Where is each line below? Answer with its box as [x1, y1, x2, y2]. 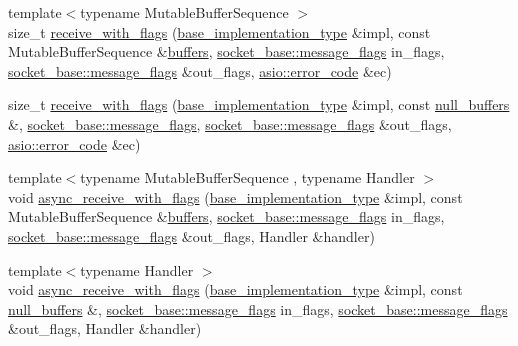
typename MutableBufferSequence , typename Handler [80, 167, 415, 188]
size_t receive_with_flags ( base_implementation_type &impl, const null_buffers [8, 94, 510, 115]
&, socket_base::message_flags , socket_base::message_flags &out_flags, [8, 113, 452, 134]
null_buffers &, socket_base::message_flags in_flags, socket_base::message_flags [8, 298, 508, 319]
